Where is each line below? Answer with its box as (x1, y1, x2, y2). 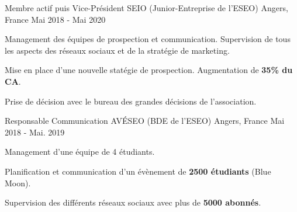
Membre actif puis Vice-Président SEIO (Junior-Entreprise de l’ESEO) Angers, (5, 2, 288, 13)
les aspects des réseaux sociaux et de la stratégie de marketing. (5, 44, 230, 56)
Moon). (5, 176, 31, 189)
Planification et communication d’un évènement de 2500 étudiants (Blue (5, 165, 271, 177)
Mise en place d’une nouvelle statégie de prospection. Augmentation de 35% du (5, 64, 293, 76)
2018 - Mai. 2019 (5, 126, 65, 138)
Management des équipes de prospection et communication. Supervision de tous (5, 33, 291, 45)
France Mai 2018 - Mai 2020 (5, 13, 106, 25)
